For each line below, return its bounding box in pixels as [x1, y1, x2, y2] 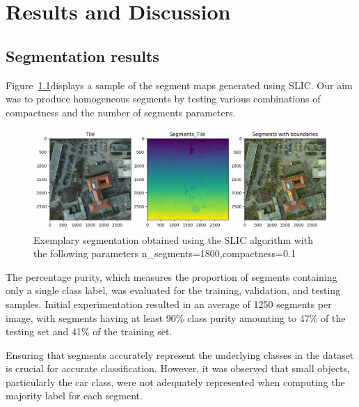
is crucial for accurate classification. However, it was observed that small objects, [6, 361, 350, 376]
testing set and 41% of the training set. [6, 324, 173, 339]
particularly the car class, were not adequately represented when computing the [6, 374, 345, 389]
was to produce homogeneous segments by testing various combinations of [6, 91, 321, 106]
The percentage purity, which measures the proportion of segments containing [6, 269, 337, 284]
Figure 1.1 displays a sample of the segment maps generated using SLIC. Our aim [6, 77, 353, 92]
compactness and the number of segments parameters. [6, 105, 236, 119]
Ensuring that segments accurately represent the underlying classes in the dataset [6, 347, 354, 362]
